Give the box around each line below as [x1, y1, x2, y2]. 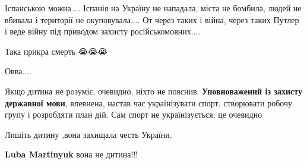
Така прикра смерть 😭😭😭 [5, 45, 107, 57]
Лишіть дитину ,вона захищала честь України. [5, 128, 172, 140]
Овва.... [5, 65, 31, 77]
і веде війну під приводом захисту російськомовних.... [5, 25, 201, 37]
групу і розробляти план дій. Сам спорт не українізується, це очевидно [5, 108, 262, 121]
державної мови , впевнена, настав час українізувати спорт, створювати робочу [5, 96, 292, 109]
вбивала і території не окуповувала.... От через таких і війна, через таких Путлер [5, 13, 299, 26]
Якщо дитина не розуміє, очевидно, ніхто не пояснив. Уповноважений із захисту [5, 84, 303, 97]
